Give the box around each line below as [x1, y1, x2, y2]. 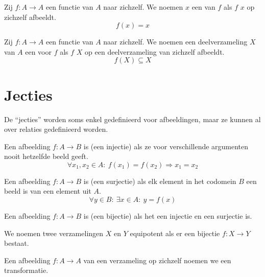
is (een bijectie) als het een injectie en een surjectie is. [83, 211, 252, 221]
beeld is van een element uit [4, 186, 91, 196]
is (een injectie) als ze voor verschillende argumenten [83, 141, 249, 151]
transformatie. [4, 265, 49, 275]
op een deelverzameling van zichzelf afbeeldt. [85, 46, 225, 57]
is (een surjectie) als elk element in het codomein [83, 175, 236, 186]
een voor [25, 46, 52, 57]
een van [191, 2, 215, 12]
